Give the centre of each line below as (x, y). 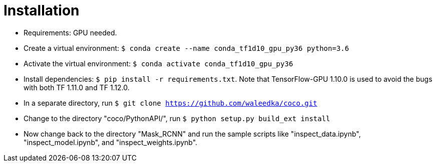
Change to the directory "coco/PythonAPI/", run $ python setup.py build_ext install (177, 118)
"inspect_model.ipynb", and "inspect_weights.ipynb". (111, 142)
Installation (42, 10)
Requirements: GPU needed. (70, 32)
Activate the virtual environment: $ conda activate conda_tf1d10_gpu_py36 (158, 63)
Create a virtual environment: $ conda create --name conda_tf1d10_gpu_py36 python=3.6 (186, 48)
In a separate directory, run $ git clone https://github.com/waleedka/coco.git (170, 103)
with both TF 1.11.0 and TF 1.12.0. (77, 87)
